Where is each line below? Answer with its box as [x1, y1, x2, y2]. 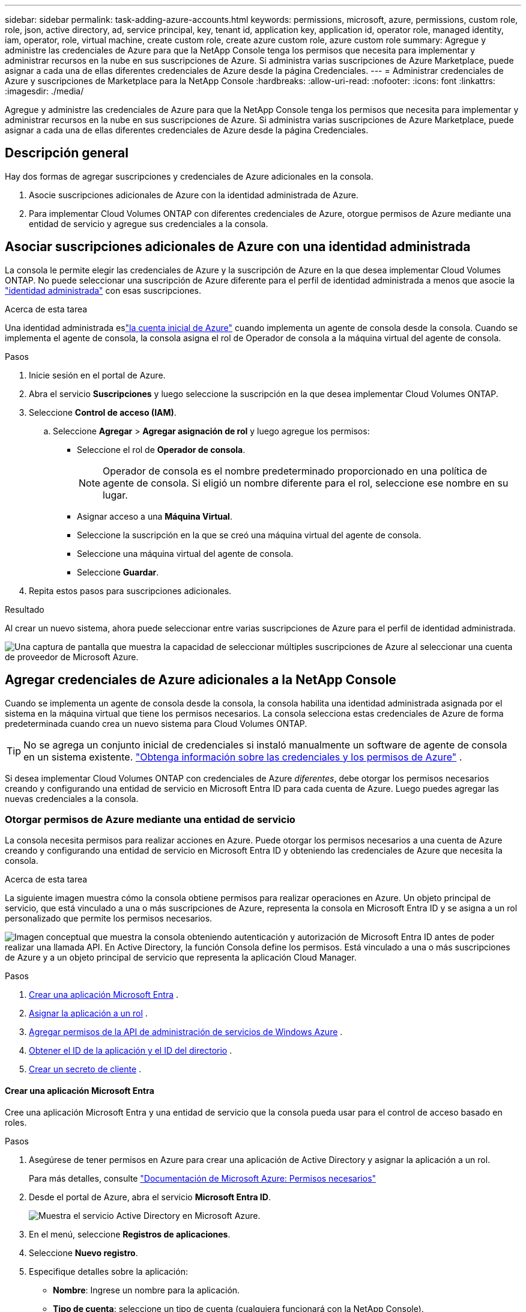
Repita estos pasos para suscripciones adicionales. [29, 585, 232, 596]
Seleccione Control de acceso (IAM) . [29, 407, 177, 418]
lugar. [103, 488, 128, 501]
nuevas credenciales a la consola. [5, 793, 139, 804]
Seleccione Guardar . [77, 566, 159, 577]
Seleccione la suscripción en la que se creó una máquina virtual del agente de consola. [77, 529, 422, 540]
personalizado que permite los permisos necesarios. [5, 913, 213, 924]
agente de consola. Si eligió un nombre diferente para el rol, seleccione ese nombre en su [103, 476, 509, 489]
